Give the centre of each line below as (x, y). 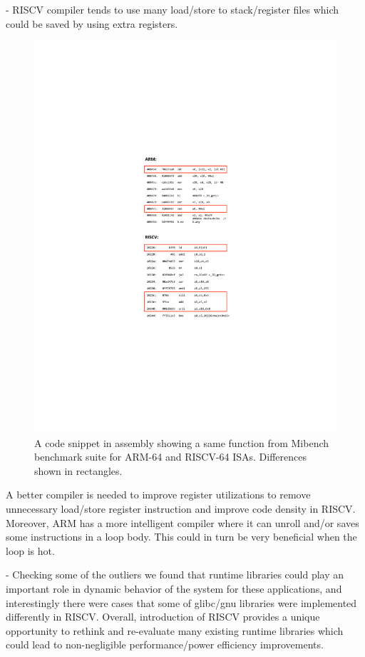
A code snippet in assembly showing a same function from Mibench (182, 442)
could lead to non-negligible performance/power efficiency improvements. (165, 645)
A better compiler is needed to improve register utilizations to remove (158, 495)
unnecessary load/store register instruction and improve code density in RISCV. (181, 509)
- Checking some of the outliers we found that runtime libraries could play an (175, 575)
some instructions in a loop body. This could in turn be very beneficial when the (181, 537)
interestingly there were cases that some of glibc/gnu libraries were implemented (181, 602)
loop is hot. (30, 550)
